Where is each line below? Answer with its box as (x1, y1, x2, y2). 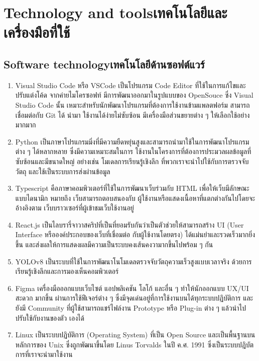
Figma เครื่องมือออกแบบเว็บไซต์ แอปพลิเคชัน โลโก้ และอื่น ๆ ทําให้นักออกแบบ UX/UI (15, 282, 249, 293)
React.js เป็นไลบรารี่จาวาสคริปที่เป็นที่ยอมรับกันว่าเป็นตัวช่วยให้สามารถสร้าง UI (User (15, 219, 244, 230)
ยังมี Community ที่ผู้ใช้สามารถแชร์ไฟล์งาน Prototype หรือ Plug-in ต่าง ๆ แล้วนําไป (15, 303, 246, 313)
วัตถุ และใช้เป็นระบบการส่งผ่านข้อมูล (15, 166, 110, 176)
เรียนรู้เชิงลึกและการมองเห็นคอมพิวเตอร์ (15, 266, 119, 276)
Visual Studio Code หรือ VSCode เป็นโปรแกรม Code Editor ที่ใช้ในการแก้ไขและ (15, 80, 246, 90)
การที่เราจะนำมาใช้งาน (15, 349, 73, 359)
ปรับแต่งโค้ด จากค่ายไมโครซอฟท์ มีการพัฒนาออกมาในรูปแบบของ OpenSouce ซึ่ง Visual (15, 90, 253, 100)
